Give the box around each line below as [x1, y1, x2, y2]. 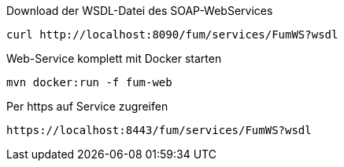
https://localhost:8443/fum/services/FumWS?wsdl [6, 124, 312, 136]
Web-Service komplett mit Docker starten [6, 52, 222, 65]
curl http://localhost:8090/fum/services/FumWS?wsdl [6, 28, 338, 41]
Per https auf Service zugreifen [6, 100, 168, 113]
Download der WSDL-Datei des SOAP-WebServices [6, 4, 273, 17]
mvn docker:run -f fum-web [6, 76, 172, 89]
